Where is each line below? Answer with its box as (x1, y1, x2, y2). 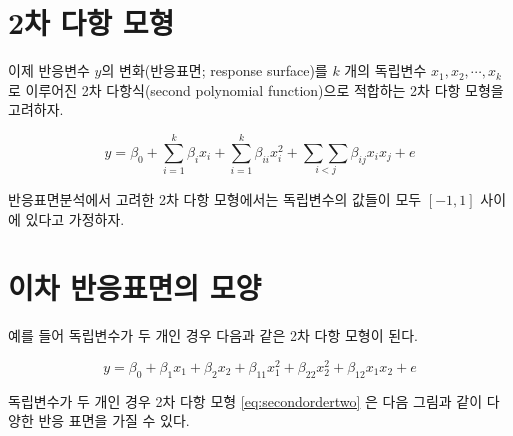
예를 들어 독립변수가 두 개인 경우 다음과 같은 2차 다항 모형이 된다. (8, 325, 418, 346)
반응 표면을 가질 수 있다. (38, 410, 190, 431)
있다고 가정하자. (25, 208, 125, 229)
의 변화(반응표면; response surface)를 (101, 60, 328, 81)
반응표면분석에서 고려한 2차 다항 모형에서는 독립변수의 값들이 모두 (8, 188, 422, 209)
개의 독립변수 (344, 60, 427, 81)
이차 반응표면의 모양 (8, 267, 262, 308)
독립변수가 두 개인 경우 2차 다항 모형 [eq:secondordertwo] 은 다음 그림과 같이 (8, 390, 483, 411)
